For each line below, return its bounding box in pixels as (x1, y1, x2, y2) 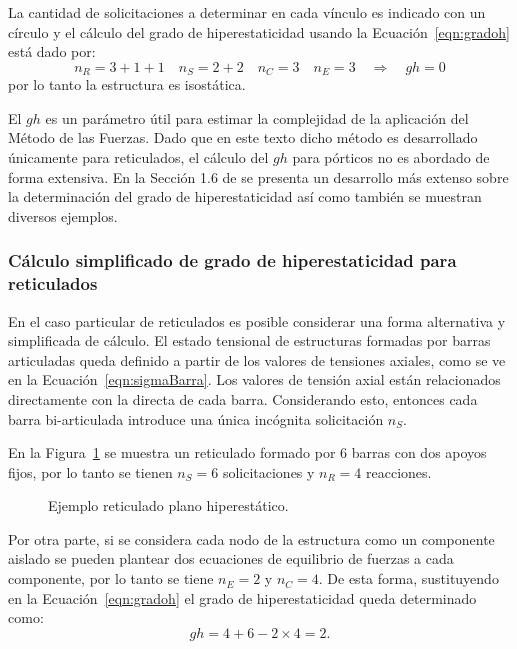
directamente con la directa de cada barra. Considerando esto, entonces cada (8, 388, 478, 409)
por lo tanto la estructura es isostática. (8, 74, 246, 95)
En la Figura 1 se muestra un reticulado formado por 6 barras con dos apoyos (8, 442, 487, 463)
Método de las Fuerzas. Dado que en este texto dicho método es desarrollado (8, 127, 478, 148)
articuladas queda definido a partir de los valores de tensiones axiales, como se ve (8, 349, 506, 370)
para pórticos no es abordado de (292, 147, 490, 168)
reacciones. (366, 461, 432, 482)
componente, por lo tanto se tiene (8, 568, 214, 589)
